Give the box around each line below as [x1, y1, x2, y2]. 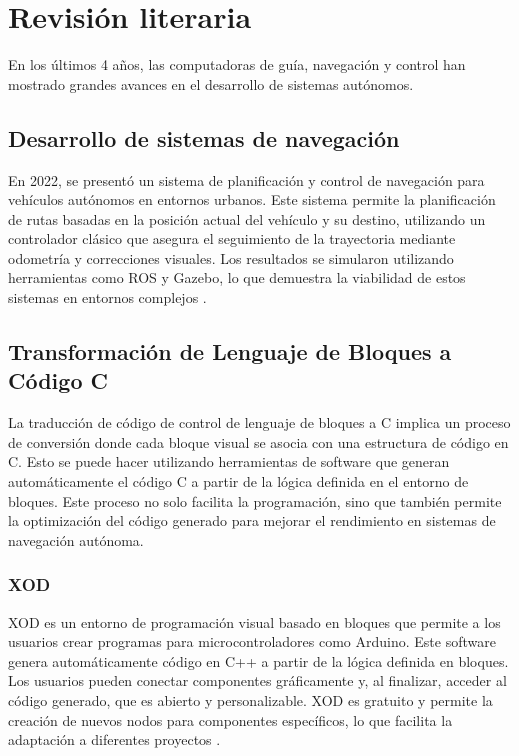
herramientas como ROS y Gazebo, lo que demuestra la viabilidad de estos [8, 267, 466, 288]
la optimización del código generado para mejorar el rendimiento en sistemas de [8, 510, 496, 531]
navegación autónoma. [8, 529, 144, 550]
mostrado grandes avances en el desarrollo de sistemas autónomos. [8, 73, 414, 94]
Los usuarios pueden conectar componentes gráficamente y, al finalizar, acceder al [8, 670, 507, 691]
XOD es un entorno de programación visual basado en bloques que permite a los [8, 611, 501, 632]
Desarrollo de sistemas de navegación [8, 122, 400, 153]
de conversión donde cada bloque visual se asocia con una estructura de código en [8, 431, 509, 452]
